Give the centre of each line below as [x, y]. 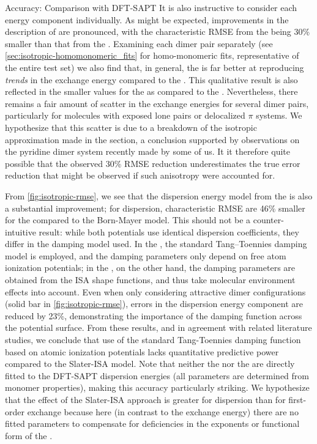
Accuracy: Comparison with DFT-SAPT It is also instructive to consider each [151, 7]
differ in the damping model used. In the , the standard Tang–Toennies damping [156, 244]
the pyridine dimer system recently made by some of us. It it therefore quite [147, 151]
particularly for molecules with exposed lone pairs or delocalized [125, 115]
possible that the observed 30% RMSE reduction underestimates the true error [153, 163]
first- [297, 399]
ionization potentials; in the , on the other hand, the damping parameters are [150, 268]
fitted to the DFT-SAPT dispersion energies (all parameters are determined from [157, 375]
